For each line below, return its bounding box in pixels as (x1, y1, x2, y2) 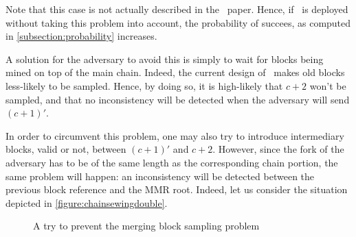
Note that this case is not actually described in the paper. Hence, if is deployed (5, 2, 348, 16)
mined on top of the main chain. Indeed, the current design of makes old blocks (5, 65, 345, 79)
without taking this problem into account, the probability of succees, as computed (5, 15, 351, 29)
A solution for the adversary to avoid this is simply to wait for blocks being (5, 51, 324, 66)
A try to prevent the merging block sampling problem (33, 219, 260, 233)
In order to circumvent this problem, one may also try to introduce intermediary (5, 128, 344, 142)
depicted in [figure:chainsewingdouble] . (5, 195, 168, 210)
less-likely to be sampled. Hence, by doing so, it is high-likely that (5, 78, 283, 92)
